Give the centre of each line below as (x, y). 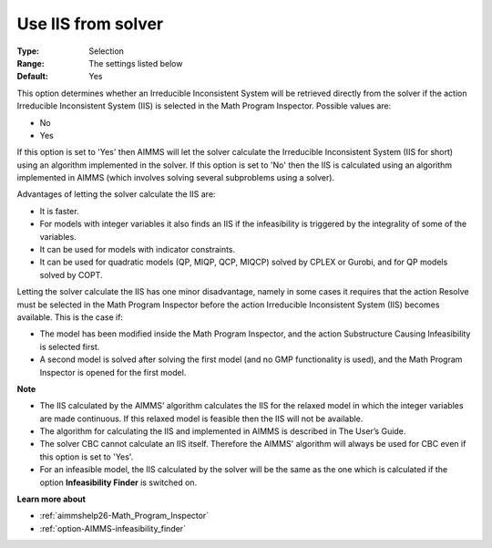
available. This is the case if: (70, 317)
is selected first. (70, 346)
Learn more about (51, 499)
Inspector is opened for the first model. (113, 372)
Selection (107, 51)
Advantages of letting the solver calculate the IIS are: (116, 194)
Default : (33, 77)
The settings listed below (136, 63)
